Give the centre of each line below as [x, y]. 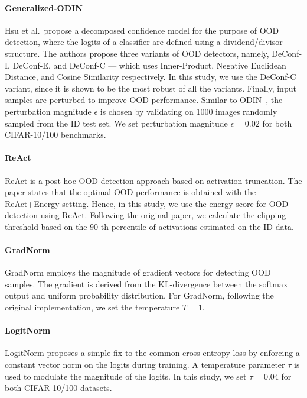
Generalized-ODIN [44, 7]
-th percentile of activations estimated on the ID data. [196, 226]
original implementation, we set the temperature [92, 307]
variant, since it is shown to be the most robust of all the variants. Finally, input [151, 88]
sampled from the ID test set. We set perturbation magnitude [116, 123]
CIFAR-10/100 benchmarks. [55, 135]
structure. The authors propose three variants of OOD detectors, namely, [137, 53]
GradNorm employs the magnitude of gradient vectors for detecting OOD [138, 272]
